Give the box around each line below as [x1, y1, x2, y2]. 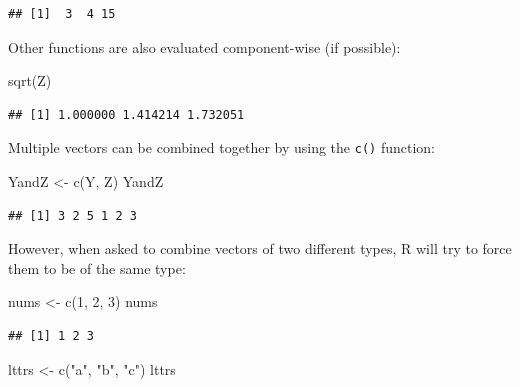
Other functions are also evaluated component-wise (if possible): [8, 36, 401, 57]
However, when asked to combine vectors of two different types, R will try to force [8, 238, 512, 259]
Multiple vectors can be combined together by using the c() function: [8, 137, 435, 158]
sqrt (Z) [8, 70, 52, 91]
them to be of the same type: [8, 257, 186, 278]
